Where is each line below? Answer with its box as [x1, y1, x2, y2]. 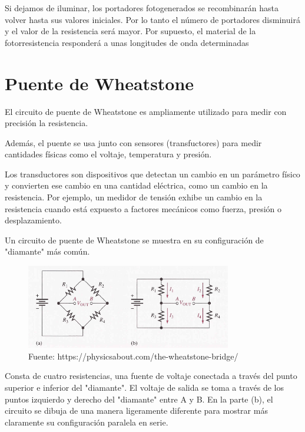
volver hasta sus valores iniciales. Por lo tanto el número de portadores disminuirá [5, 13, 300, 25]
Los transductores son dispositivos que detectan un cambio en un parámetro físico [5, 167, 300, 180]
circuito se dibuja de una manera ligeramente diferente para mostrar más [5, 404, 268, 417]
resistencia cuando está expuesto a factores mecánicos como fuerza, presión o [5, 202, 282, 215]
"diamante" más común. [5, 245, 90, 258]
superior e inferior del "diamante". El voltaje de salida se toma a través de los [5, 381, 284, 393]
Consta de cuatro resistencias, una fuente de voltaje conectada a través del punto [5, 370, 297, 382]
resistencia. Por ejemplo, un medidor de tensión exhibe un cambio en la [5, 191, 263, 203]
